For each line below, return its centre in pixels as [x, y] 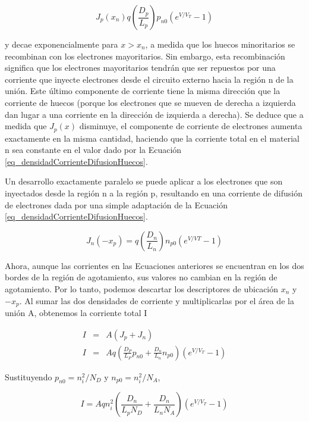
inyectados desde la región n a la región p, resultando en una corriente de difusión [154, 193]
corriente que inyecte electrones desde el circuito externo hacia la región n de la [149, 79]
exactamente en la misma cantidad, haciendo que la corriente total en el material [152, 138]
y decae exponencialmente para [62, 44]
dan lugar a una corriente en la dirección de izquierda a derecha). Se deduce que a [154, 114]
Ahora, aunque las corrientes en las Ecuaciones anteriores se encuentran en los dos [154, 265]
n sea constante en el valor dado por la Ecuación [93, 150]
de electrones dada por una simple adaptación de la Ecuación [116, 204]
